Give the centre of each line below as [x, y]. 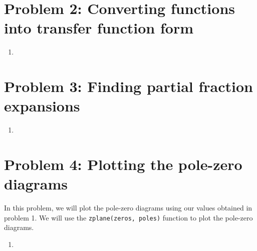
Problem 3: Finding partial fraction [128, 86]
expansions [42, 106]
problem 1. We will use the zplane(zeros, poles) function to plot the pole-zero [128, 217]
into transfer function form [99, 28]
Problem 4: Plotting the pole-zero [123, 164]
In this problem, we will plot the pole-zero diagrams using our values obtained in [128, 208]
